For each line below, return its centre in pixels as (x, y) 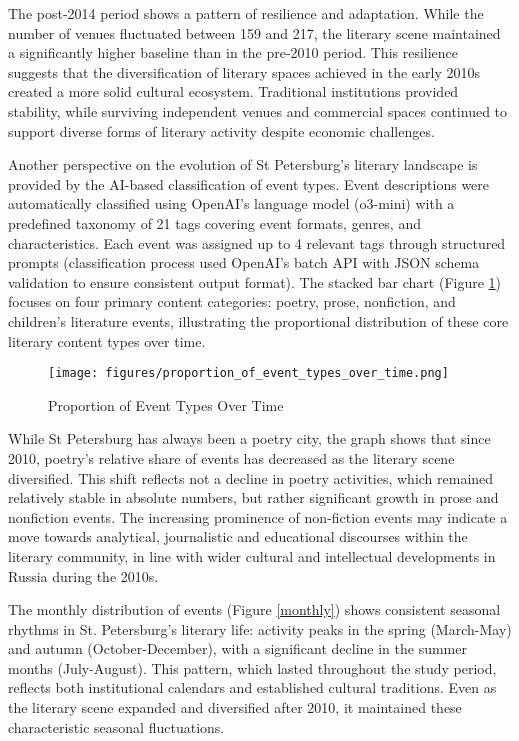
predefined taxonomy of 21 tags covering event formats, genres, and (214, 222)
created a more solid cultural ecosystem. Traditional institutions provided (233, 91)
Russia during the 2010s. (83, 575)
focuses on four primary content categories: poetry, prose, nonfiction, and (232, 301)
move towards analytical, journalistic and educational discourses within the (238, 536)
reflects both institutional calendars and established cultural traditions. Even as (252, 687)
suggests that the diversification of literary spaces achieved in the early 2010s (244, 71)
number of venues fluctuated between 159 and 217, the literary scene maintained (254, 32)
